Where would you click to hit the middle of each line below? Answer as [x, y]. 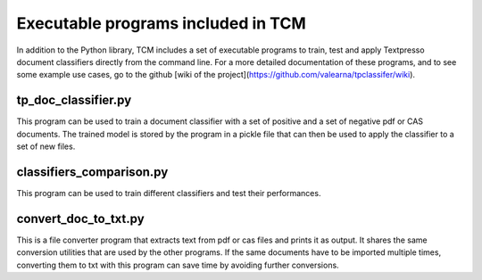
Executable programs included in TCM [162, 23]
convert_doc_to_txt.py [80, 218]
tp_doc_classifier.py [74, 100]
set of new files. [46, 146]
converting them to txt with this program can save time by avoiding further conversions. [178, 265]
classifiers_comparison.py [92, 172]
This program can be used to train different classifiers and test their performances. [169, 193]
